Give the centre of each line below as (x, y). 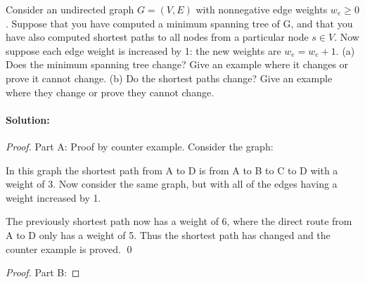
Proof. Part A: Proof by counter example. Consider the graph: (140, 146)
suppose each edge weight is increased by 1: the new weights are (143, 50)
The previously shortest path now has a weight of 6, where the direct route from (179, 221)
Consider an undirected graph (70, 9)
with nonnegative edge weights (262, 9)
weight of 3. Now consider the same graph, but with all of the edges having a (172, 184)
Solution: (28, 119)
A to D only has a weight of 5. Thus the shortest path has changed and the (168, 234)
